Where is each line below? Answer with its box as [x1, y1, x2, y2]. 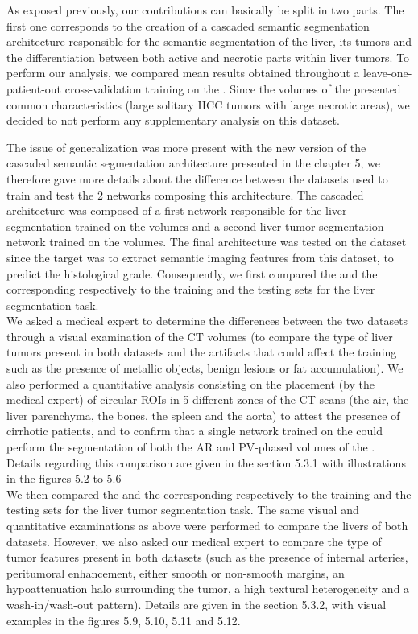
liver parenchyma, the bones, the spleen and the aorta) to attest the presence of [6, 406, 400, 423]
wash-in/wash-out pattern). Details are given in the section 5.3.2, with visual [6, 595, 387, 612]
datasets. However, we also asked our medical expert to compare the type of [6, 533, 382, 550]
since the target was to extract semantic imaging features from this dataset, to [6, 249, 394, 266]
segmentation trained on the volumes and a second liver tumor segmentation [6, 217, 384, 234]
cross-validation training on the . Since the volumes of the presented [64, 80, 401, 97]
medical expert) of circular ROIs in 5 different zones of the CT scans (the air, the [6, 391, 409, 408]
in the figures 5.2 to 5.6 [6, 470, 122, 487]
